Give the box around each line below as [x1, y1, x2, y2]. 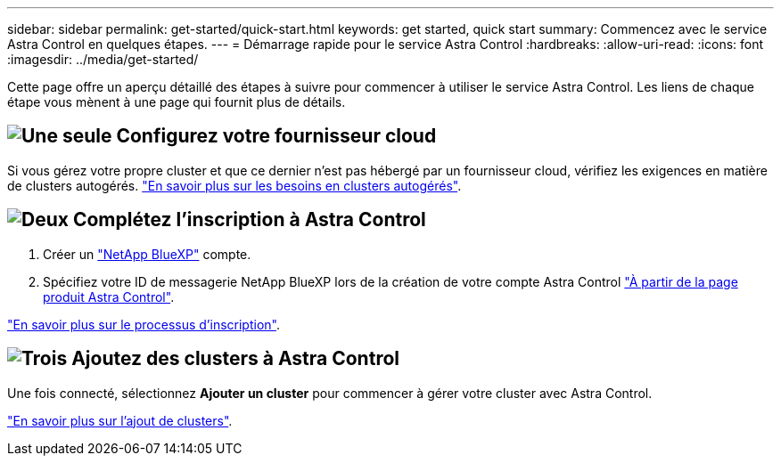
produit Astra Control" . [43, 288, 175, 305]
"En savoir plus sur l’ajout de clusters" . [7, 412, 233, 428]
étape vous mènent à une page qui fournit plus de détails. [7, 94, 346, 110]
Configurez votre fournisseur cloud [116, 125, 437, 148]
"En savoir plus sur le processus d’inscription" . [7, 316, 280, 332]
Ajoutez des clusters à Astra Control [71, 347, 399, 370]
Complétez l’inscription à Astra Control [72, 208, 426, 231]
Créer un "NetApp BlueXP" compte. [43, 246, 251, 262]
